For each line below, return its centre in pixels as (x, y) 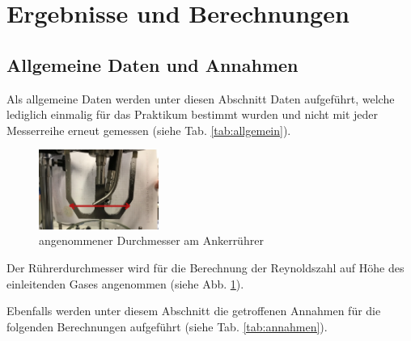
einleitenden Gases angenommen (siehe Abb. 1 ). (125, 283)
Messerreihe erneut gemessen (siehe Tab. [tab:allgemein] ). (149, 130)
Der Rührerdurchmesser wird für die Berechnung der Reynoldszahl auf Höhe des (205, 268)
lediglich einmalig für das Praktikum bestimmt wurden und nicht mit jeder (193, 114)
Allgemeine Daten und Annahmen (153, 64)
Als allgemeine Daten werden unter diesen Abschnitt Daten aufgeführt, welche (201, 98)
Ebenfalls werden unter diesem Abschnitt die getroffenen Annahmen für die (194, 311)
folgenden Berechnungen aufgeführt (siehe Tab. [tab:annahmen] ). (167, 326)
